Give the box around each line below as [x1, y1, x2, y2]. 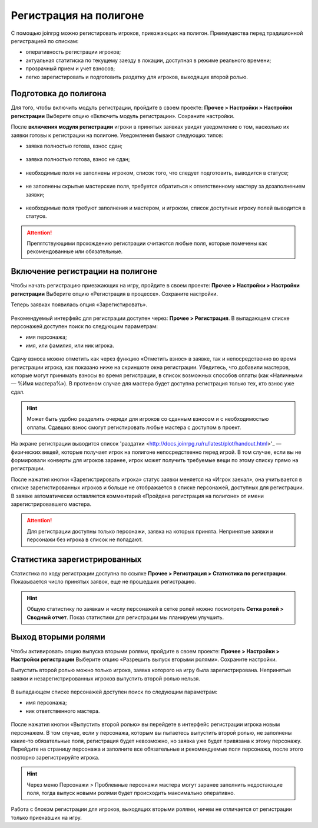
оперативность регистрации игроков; [25, 48, 121, 55]
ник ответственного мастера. [25, 707, 100, 714]
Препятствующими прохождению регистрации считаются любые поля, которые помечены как [26, 240, 267, 247]
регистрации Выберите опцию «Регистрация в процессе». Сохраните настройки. [11, 290, 218, 297]
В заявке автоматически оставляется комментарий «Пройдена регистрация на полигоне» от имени [11, 492, 264, 499]
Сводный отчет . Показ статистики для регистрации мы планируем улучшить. [26, 614, 224, 621]
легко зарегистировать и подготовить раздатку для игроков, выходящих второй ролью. [25, 73, 249, 80]
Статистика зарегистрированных [11, 554, 142, 564]
